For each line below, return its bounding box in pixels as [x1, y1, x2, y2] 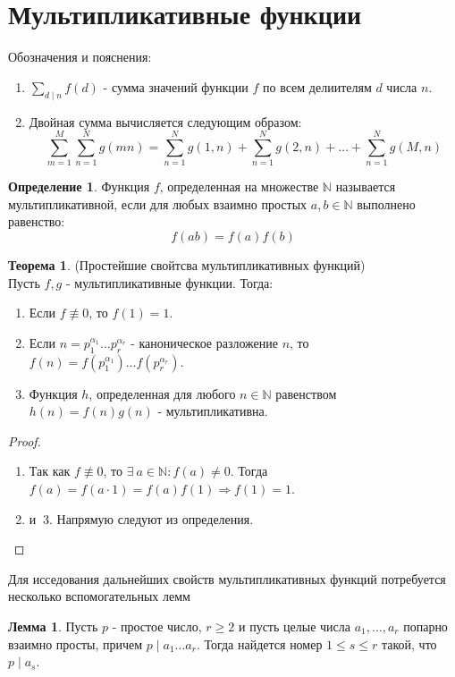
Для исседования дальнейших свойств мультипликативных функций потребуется [8, 569, 446, 588]
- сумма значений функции [103, 77, 249, 96]
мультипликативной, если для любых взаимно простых [8, 194, 308, 213]
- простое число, [112, 616, 202, 635]
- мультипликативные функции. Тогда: [65, 273, 274, 292]
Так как [29, 461, 71, 480]
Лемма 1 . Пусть [8, 616, 98, 635]
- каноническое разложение [131, 333, 278, 351]
